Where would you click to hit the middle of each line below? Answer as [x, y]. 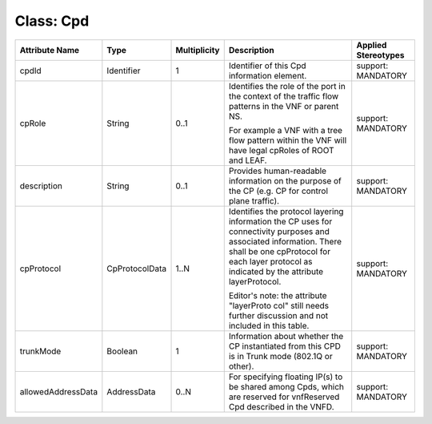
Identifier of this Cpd [268, 66]
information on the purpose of [285, 180]
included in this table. [269, 325]
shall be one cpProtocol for [280, 251]
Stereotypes [380, 55]
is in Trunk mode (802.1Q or [280, 356]
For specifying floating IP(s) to [286, 377]
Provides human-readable [278, 171]
